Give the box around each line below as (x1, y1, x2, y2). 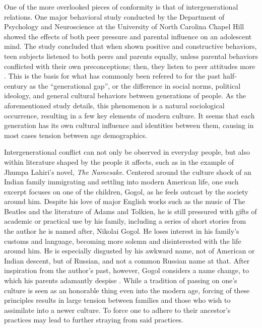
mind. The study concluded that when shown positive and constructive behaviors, (4, 41, 257, 51)
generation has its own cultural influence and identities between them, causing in (4, 120, 254, 130)
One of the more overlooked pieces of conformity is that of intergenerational (4, 2, 238, 12)
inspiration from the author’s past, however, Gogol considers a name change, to (4, 265, 249, 276)
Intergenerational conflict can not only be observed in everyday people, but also (4, 147, 250, 157)
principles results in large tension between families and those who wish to (4, 295, 231, 305)
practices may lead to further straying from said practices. (4, 314, 183, 325)
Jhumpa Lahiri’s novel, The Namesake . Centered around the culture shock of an (4, 166, 251, 177)
